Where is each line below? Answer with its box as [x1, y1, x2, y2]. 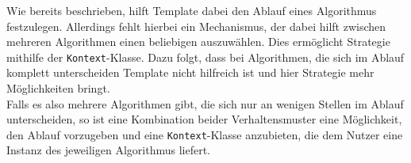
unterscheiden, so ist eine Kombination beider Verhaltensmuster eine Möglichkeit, [6, 111, 402, 127]
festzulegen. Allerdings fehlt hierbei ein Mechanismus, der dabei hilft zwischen [6, 17, 386, 34]
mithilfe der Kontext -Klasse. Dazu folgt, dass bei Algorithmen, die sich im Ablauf [6, 48, 405, 65]
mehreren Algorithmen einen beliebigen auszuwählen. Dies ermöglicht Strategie [6, 33, 390, 50]
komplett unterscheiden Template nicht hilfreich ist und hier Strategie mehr [6, 64, 375, 81]
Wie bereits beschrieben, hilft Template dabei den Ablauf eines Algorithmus [6, 2, 377, 18]
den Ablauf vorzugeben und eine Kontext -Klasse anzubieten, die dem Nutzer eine [6, 126, 403, 142]
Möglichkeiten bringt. [6, 80, 110, 97]
